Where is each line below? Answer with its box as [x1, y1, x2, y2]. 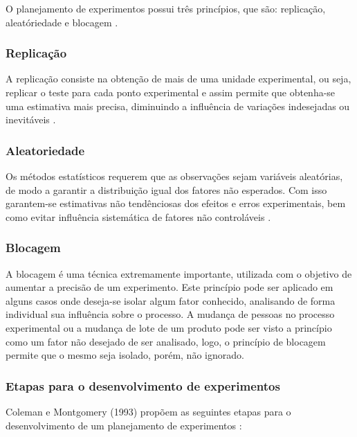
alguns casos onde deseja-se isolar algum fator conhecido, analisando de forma [6, 293, 336, 307]
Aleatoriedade [6, 141, 85, 159]
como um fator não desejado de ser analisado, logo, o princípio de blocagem [6, 334, 326, 348]
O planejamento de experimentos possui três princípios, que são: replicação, [6, 1, 326, 15]
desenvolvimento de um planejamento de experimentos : [6, 418, 242, 432]
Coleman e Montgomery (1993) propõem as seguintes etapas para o [6, 404, 291, 418]
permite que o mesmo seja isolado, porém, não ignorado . [6, 348, 244, 362]
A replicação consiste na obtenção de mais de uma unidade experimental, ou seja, [6, 71, 351, 86]
